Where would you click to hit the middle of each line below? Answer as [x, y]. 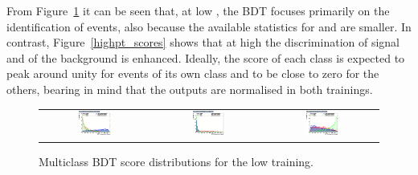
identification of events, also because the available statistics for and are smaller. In [209, 26]
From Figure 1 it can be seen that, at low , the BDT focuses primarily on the [198, 10]
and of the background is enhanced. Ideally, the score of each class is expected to [206, 57]
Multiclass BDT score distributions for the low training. [176, 161]
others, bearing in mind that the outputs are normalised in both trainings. [190, 89]
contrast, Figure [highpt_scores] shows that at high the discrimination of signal [203, 42]
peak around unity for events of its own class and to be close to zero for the [193, 73]
